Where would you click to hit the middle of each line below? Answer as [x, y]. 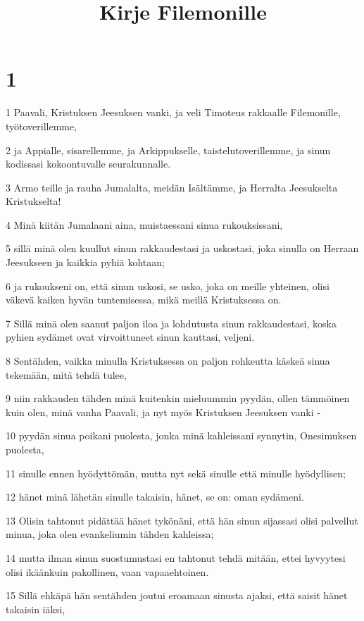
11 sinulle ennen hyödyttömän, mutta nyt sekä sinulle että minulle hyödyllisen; [176, 473]
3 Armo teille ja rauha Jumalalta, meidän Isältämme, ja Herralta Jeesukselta [172, 187]
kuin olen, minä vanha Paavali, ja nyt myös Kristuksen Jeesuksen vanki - [163, 412]
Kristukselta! [33, 201]
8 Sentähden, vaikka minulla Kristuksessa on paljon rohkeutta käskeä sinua [168, 361]
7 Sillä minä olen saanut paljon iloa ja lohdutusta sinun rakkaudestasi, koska [171, 323]
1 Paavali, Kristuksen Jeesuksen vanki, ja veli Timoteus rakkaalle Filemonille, [173, 112]
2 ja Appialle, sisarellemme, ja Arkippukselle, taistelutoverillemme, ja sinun [168, 150]
